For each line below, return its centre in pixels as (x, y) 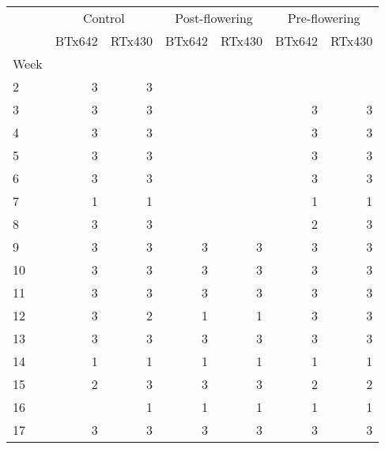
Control (104, 18)
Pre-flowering (324, 18)
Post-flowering (214, 18)
